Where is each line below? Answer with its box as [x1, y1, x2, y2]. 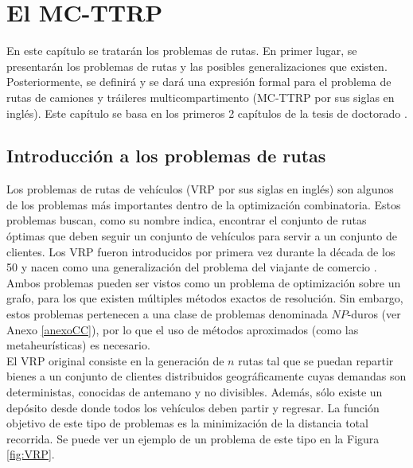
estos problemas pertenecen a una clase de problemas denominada [6, 306, 328, 322]
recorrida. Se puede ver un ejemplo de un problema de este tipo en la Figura [6, 430, 380, 447]
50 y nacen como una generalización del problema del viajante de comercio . [6, 259, 377, 275]
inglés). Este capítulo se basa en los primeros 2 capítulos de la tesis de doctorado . [6, 104, 407, 121]
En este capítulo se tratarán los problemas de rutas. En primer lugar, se [6, 42, 357, 59]
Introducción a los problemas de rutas [6, 143, 326, 168]
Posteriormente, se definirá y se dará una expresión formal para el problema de [6, 73, 392, 90]
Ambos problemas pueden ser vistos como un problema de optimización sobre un [6, 274, 401, 291]
